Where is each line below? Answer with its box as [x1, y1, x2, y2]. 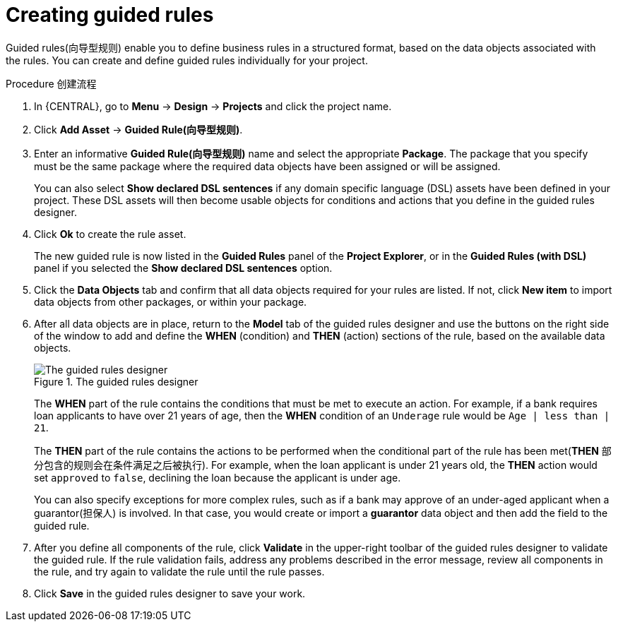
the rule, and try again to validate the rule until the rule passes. [34, 565, 325, 578]
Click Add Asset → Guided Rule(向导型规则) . [34, 123, 243, 136]
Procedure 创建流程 [6, 77, 97, 90]
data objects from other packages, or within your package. [34, 295, 307, 308]
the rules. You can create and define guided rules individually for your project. [6, 54, 368, 66]
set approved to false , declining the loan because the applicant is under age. [34, 471, 401, 484]
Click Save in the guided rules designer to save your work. [34, 587, 306, 599]
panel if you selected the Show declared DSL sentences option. [34, 261, 333, 274]
